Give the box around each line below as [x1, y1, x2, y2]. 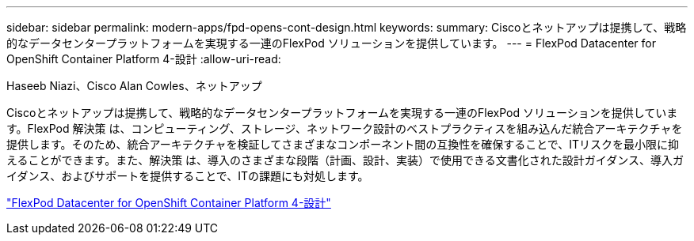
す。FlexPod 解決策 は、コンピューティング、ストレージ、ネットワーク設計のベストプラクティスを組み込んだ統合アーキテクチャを [6, 122, 683, 135]
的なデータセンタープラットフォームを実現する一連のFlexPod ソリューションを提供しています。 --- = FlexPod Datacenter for [6, 36, 657, 50]
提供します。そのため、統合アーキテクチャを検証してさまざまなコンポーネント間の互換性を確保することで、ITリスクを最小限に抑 [6, 137, 680, 151]
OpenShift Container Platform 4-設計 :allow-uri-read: [6, 52, 281, 66]
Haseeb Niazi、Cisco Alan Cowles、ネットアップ [6, 79, 262, 92]
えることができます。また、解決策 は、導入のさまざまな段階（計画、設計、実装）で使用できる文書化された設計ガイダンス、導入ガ [6, 153, 684, 167]
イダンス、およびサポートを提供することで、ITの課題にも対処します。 [6, 169, 369, 183]
